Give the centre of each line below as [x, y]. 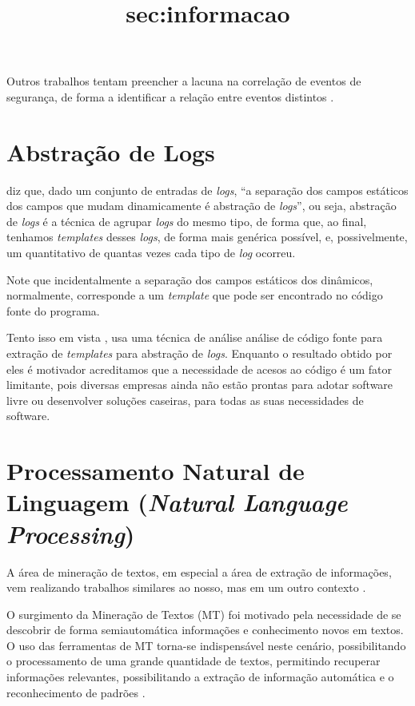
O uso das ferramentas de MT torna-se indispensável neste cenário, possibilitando [206, 645]
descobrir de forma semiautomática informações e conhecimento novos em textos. [205, 630]
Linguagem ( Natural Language [177, 502]
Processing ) [71, 533]
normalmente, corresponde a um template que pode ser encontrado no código [195, 295]
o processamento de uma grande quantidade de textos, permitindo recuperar [194, 661]
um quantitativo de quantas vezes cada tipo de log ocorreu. [151, 253]
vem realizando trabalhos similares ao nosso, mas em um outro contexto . [186, 587]
